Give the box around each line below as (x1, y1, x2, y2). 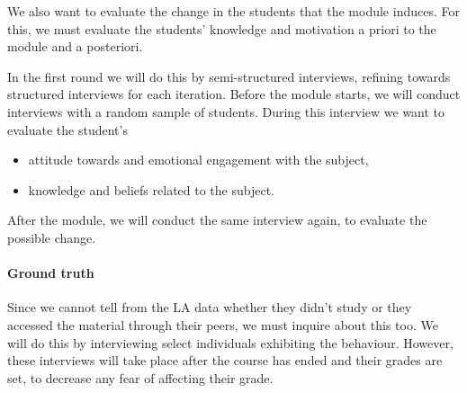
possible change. (7, 228, 96, 246)
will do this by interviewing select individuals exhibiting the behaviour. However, (7, 333, 454, 352)
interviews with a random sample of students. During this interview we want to (7, 102, 445, 121)
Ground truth (7, 263, 94, 282)
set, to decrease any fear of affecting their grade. (7, 368, 274, 387)
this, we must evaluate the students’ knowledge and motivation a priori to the (7, 19, 436, 38)
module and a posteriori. (7, 37, 143, 56)
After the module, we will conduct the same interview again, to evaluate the (7, 210, 427, 229)
